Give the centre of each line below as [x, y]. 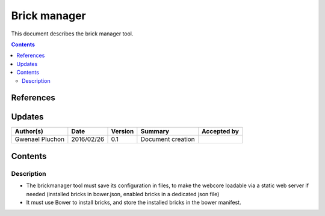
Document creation [168, 139]
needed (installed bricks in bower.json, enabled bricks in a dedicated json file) [123, 194]
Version [122, 131]
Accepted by [220, 131]
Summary [155, 131]
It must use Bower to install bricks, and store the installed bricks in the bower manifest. [134, 202]
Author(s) [29, 131]
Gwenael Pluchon [40, 139]
